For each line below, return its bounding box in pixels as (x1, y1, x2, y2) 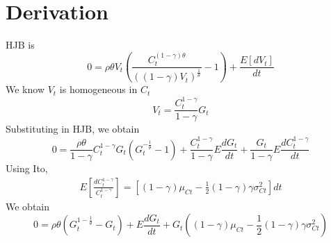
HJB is (6, 37, 35, 52)
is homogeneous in (59, 82, 138, 97)
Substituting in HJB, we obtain (6, 121, 140, 136)
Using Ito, (6, 161, 48, 176)
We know (6, 82, 45, 97)
